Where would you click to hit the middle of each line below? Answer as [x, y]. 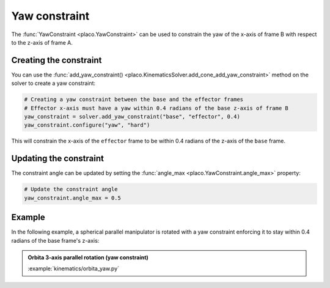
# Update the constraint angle [71, 189]
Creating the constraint [57, 60]
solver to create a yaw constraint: [53, 83]
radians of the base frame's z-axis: [55, 240]
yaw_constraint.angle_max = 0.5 [73, 198]
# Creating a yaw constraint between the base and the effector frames [134, 100]
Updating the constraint [57, 159]
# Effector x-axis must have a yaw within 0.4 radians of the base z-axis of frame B [156, 108]
